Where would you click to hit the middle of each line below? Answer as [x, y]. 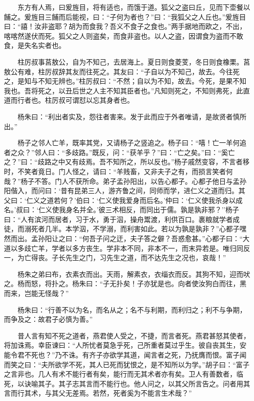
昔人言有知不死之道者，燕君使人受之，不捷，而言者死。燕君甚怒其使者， [134, 335]
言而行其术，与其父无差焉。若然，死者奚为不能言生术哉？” [98, 393]
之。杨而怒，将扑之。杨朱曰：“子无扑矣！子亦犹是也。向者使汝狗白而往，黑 [125, 283]
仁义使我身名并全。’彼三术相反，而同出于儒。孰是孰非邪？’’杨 [135, 210]
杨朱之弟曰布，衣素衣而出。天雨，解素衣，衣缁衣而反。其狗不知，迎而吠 [134, 274]
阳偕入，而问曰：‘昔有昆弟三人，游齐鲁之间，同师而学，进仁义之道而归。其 [125, 190]
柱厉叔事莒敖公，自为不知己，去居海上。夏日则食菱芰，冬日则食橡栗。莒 [134, 61]
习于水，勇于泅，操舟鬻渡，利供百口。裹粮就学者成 [158, 219]
